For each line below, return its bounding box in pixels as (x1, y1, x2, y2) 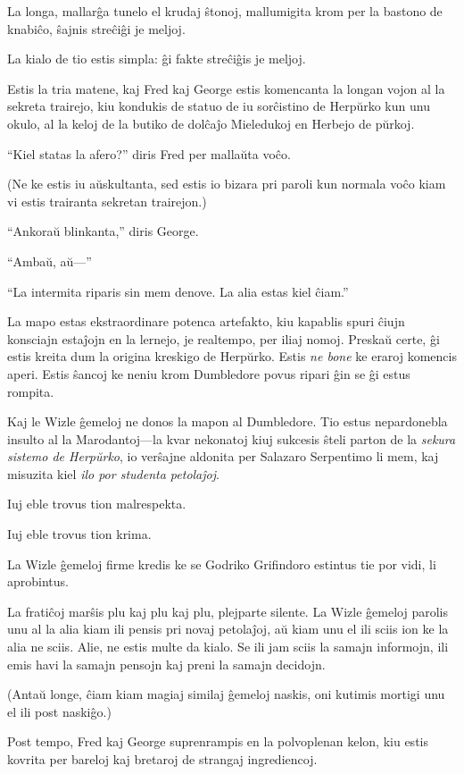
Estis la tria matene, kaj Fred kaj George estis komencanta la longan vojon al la (7, 79, 445, 97)
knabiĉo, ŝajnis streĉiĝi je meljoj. (7, 19, 186, 38)
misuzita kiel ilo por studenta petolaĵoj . (7, 464, 220, 483)
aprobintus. (7, 572, 69, 591)
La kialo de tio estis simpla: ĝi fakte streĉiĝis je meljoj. (7, 49, 306, 68)
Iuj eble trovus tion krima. (7, 525, 152, 543)
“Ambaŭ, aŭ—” (7, 251, 92, 270)
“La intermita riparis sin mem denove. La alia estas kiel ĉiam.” (7, 282, 349, 300)
